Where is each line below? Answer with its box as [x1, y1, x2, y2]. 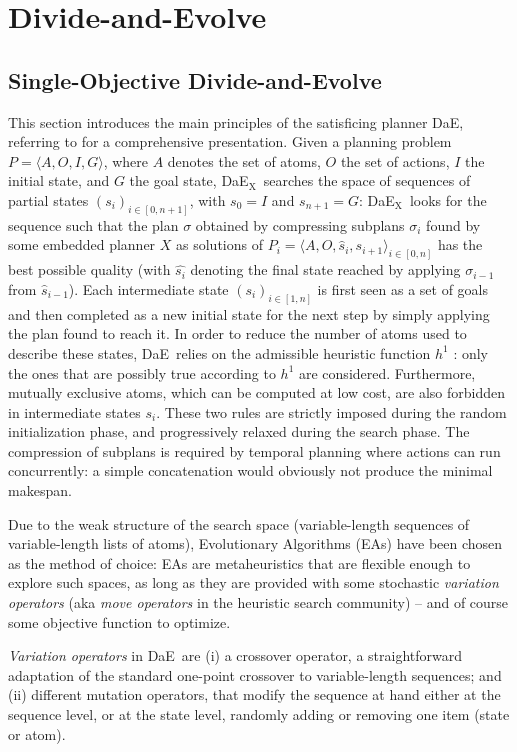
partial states [8, 189, 89, 210]
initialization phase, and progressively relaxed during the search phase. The [8, 421, 470, 442]
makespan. [8, 480, 72, 501]
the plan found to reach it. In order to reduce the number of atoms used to [8, 323, 467, 344]
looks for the [409, 189, 487, 210]
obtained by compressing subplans [195, 214, 405, 235]
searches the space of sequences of [263, 170, 471, 191]
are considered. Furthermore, [299, 362, 476, 383]
